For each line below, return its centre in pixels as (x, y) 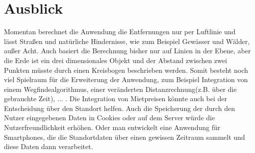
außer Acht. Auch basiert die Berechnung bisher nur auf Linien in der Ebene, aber (127, 51)
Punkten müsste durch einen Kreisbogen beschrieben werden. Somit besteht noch (126, 70)
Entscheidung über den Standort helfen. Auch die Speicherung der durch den (120, 108)
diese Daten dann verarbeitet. (49, 146)
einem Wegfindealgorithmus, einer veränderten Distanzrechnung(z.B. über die (120, 89)
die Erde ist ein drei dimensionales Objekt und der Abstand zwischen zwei (115, 60)
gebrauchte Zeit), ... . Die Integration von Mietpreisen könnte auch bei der (116, 98)
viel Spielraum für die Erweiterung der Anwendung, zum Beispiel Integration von (126, 79)
